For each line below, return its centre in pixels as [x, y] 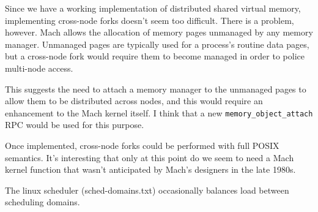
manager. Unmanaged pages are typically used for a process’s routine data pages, [157, 44]
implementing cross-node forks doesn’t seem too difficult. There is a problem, [150, 20]
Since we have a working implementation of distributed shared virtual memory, [153, 8]
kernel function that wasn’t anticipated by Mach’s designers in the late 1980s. [150, 169]
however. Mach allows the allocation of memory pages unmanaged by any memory [159, 32]
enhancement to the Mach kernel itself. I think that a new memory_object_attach [159, 112]
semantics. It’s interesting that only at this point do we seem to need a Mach [150, 157]
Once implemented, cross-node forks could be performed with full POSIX [142, 145]
